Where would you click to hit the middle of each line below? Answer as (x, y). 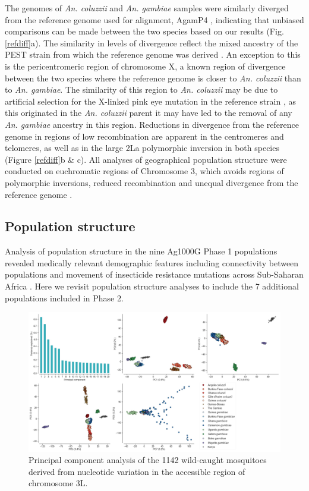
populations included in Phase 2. (64, 298)
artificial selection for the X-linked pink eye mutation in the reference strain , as (151, 101)
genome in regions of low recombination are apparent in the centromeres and (144, 136)
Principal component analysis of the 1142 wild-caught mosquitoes (148, 460)
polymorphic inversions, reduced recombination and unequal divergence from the (152, 182)
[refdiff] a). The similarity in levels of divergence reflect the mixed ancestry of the (152, 43)
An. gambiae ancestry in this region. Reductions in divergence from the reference (152, 124)
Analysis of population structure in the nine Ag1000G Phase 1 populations (141, 251)
